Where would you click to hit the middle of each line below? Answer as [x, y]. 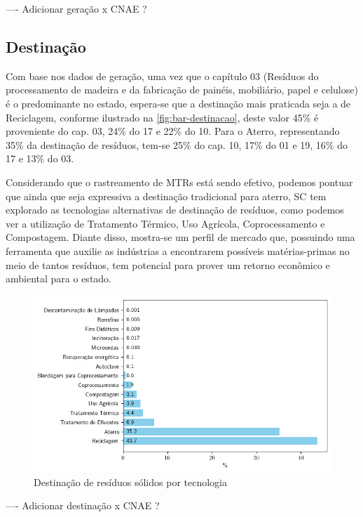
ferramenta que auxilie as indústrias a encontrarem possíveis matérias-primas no [178, 250]
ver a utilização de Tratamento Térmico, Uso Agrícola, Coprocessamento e [165, 223]
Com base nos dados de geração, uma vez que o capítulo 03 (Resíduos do [162, 76]
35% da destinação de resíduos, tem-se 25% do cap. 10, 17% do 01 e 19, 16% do [177, 144]
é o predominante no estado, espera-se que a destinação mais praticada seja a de [178, 103]
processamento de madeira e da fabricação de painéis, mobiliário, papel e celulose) [182, 90]
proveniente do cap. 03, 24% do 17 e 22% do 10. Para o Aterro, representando [173, 131]
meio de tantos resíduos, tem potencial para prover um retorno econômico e [168, 264]
